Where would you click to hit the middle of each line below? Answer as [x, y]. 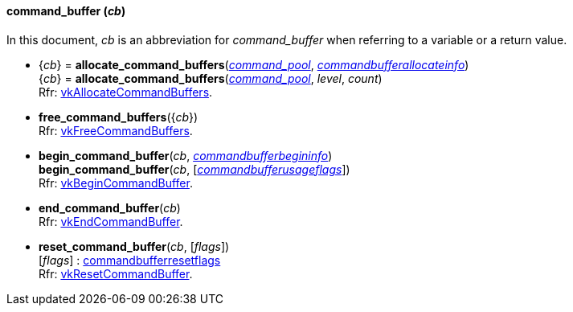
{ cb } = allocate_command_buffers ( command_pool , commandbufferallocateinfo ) [254, 64]
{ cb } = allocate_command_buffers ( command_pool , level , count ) [211, 78]
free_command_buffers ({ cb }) [119, 117]
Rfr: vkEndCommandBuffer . [111, 221]
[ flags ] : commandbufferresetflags [130, 260]
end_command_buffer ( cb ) [110, 207]
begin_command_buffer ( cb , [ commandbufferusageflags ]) [194, 169]
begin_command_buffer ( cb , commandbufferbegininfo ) [186, 155]
